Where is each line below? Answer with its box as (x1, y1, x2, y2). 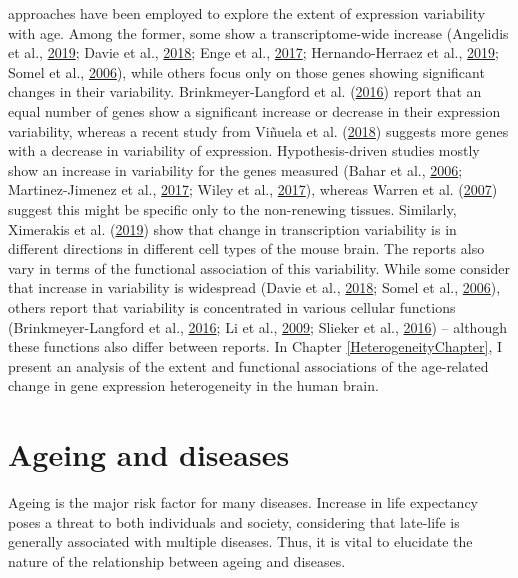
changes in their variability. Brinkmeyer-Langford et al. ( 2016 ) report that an (8, 81, 482, 102)
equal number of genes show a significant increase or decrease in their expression (8, 100, 501, 121)
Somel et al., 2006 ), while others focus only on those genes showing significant (8, 61, 485, 82)
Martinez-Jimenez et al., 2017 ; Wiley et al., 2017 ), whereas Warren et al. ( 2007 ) (8, 179, 498, 200)
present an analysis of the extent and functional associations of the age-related (8, 355, 489, 376)
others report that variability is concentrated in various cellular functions (8, 296, 456, 317)
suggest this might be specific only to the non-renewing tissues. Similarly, (8, 198, 457, 219)
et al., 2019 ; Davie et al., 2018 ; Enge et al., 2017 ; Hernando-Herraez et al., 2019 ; (8, 42, 499, 63)
